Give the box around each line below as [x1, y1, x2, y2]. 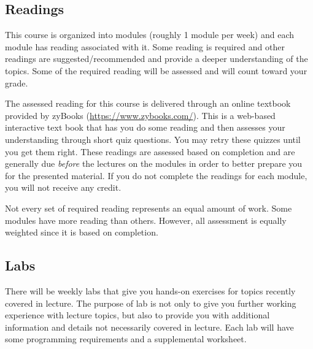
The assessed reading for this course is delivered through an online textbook [5, 97, 291, 110]
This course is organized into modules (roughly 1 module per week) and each [5, 28, 295, 41]
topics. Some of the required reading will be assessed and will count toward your [5, 64, 307, 77]
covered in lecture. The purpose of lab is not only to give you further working [5, 296, 296, 309]
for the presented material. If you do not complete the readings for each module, [5, 169, 307, 182]
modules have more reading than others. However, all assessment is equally [5, 213, 287, 226]
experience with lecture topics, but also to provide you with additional [5, 309, 270, 321]
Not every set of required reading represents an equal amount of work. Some [5, 201, 292, 214]
